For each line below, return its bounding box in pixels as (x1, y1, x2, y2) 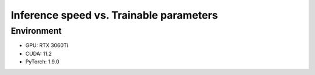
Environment (10, 26, 62, 36)
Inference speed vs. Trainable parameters (10, 9, 218, 22)
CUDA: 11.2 (25, 50, 52, 57)
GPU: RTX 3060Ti (25, 42, 68, 49)
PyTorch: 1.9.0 (25, 58, 60, 65)
